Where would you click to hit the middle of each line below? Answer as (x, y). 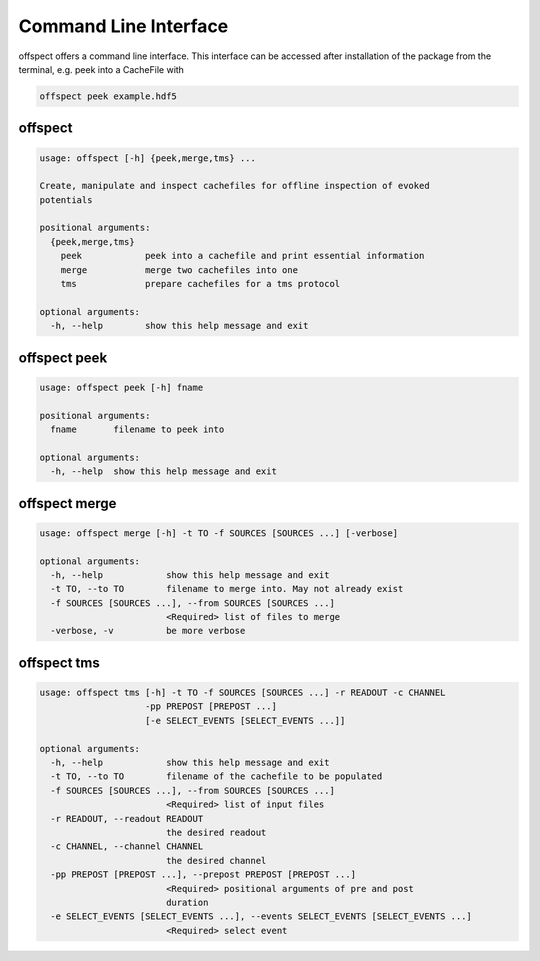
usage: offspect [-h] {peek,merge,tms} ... (148, 158)
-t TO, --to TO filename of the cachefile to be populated (216, 776)
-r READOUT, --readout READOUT (127, 818)
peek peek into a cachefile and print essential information (242, 256)
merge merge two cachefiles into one (179, 269)
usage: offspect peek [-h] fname (121, 387)
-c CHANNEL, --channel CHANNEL (127, 846)
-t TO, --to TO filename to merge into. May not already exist (227, 589)
